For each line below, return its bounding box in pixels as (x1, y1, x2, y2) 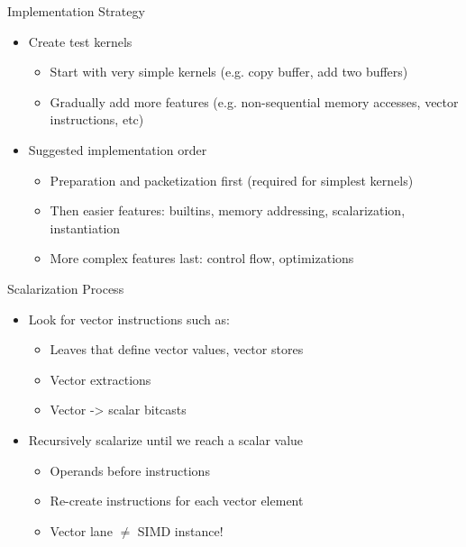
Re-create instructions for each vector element (50, 491, 304, 510)
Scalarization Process (7, 278, 124, 297)
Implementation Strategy (7, 2, 145, 20)
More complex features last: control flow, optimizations (50, 249, 354, 268)
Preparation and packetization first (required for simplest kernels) (50, 170, 414, 189)
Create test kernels (28, 32, 132, 50)
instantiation (50, 218, 121, 237)
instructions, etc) (50, 110, 144, 129)
